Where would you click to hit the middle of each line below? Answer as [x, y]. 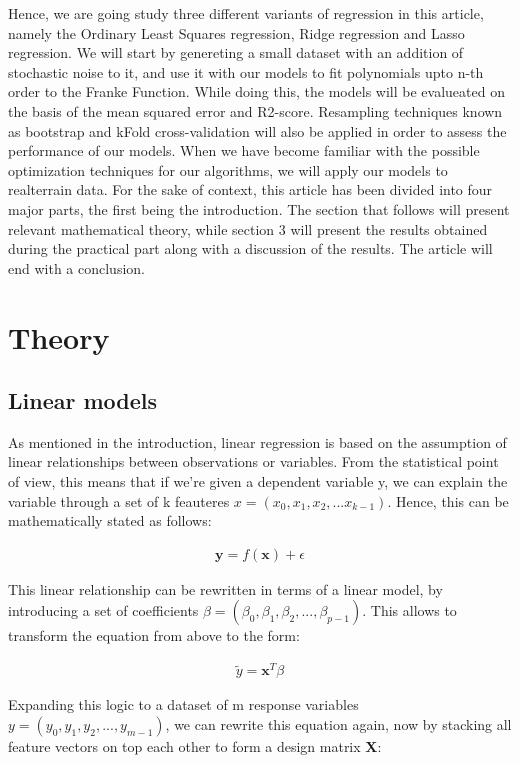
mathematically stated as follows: [110, 520]
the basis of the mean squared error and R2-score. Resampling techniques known [255, 110]
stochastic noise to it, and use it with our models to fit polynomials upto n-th [246, 71]
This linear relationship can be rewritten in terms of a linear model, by [225, 588]
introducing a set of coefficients [103, 610]
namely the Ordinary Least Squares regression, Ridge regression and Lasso [236, 32]
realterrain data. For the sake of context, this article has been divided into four [250, 189]
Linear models [83, 400]
